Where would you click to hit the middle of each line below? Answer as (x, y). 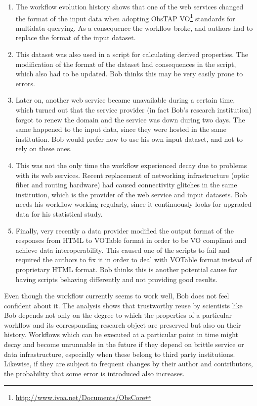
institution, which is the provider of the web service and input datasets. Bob (131, 194)
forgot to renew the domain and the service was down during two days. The (130, 119)
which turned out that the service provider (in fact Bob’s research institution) (133, 110)
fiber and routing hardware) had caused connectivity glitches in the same (126, 185)
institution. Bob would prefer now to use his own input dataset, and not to (129, 139)
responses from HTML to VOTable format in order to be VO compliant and (131, 240)
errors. (25, 83)
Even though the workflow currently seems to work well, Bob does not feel (117, 296)
